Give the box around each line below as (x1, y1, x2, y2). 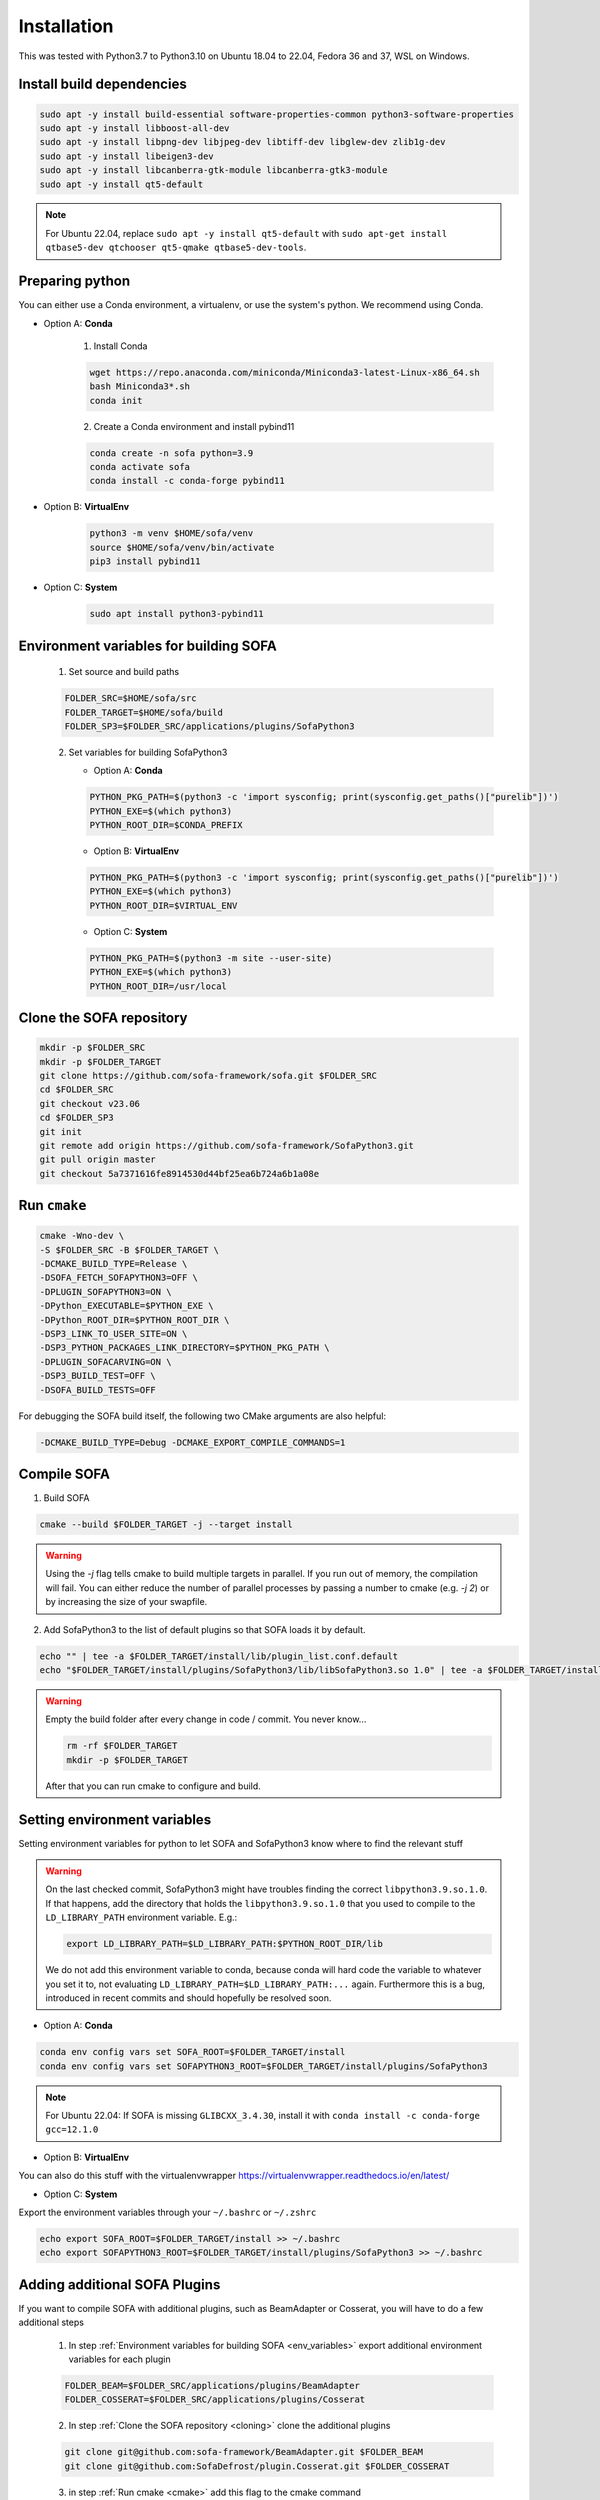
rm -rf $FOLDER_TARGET (66, 1740, 178, 1752)
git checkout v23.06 (39, 1098, 140, 1109)
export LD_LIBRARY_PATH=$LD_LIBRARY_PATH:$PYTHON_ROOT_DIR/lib (66, 1938, 384, 1950)
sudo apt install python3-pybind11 (89, 608, 264, 620)
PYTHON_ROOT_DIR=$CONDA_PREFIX (89, 820, 244, 831)
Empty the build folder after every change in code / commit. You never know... (45, 1713, 367, 1725)
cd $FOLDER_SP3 (39, 1112, 114, 1124)
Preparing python (18, 273, 131, 290)
